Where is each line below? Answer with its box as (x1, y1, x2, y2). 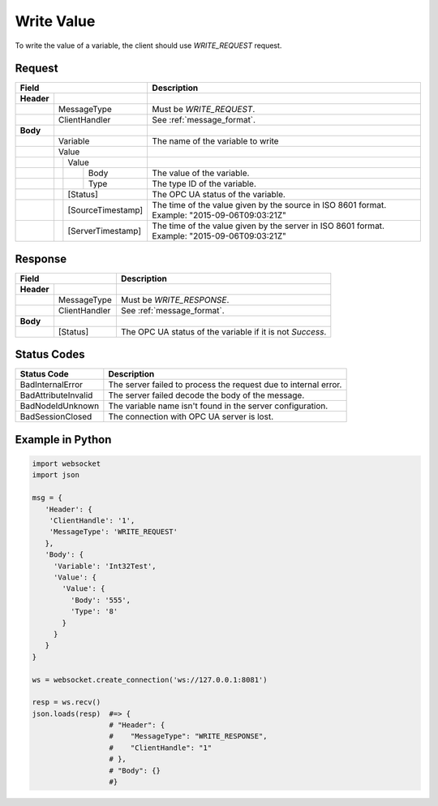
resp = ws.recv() (32, 698, 101, 707)
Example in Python (15, 433, 112, 446)
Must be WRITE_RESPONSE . (120, 294, 230, 305)
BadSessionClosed (19, 411, 92, 422)
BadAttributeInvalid (19, 390, 93, 401)
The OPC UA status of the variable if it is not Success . (120, 325, 327, 337)
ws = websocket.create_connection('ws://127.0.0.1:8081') (32, 675, 268, 684)
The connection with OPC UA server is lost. (108, 411, 274, 422)
